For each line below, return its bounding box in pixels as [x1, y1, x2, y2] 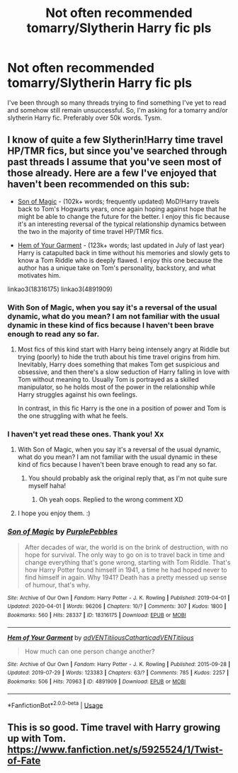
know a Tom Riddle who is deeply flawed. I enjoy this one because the [17, 256, 223, 264]
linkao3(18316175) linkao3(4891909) [7, 285, 113, 293]
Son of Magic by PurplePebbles [7, 526, 118, 536]
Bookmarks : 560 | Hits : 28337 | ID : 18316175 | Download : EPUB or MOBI [7, 611, 186, 619]
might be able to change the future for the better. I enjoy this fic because [17, 212, 230, 220]
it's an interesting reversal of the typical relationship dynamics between [17, 220, 227, 228]
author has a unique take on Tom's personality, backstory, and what [17, 264, 216, 272]
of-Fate [7, 755, 41, 767]
